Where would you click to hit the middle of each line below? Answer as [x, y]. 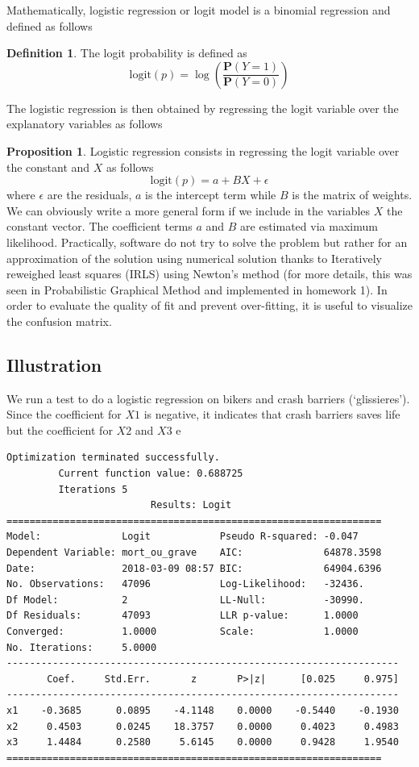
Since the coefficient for [64, 414]
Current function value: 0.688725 [151, 474]
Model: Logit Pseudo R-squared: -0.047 [183, 537]
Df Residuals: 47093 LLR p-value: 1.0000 [183, 616]
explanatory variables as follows [85, 124]
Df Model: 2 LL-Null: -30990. [185, 600]
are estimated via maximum [309, 226]
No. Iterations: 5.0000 [82, 647]
